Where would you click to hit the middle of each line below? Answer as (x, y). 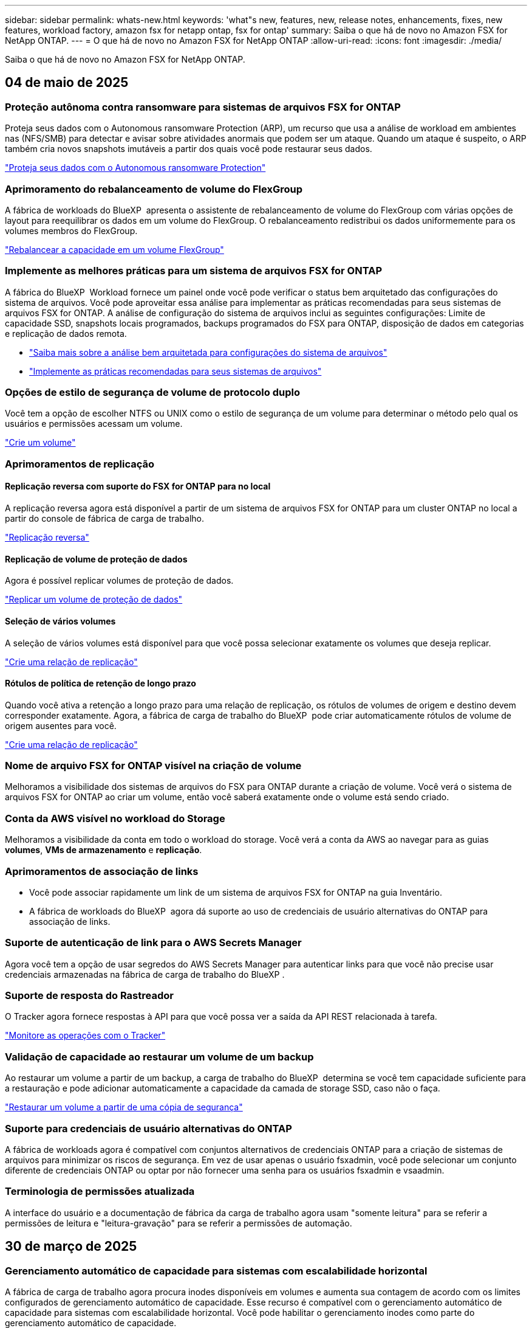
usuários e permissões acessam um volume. (94, 424)
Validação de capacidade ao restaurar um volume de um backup (159, 1057)
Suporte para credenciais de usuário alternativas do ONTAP (148, 1128)
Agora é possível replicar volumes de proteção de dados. (119, 581)
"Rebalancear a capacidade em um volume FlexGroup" (114, 249)
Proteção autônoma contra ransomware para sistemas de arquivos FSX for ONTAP (203, 107)
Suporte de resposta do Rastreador (89, 996)
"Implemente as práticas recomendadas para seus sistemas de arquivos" (176, 371)
